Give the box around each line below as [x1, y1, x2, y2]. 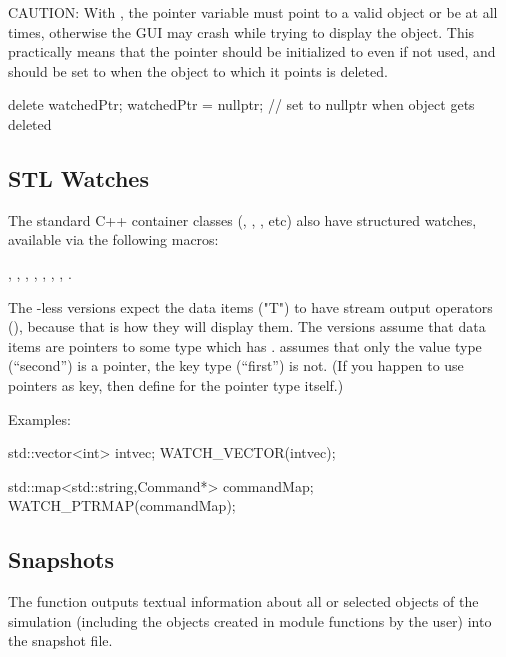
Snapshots [8, 544, 114, 575]
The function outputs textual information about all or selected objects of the [8, 591, 479, 612]
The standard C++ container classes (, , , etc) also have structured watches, [8, 209, 477, 230]
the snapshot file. [8, 630, 113, 651]
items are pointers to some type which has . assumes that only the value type [8, 335, 482, 356]
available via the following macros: [8, 229, 219, 250]
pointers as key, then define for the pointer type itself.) [8, 374, 344, 395]
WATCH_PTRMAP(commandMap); [8, 495, 236, 516]
